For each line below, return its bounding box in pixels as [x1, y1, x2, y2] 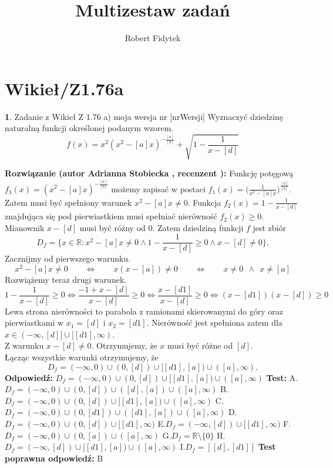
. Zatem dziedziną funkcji [152, 221, 244, 233]
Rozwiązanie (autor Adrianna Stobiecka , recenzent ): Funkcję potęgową [5, 167, 294, 179]
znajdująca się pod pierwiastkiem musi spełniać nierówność [5, 210, 217, 222]
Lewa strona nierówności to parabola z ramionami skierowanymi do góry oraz [5, 305, 283, 317]
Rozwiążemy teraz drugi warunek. [5, 273, 127, 286]
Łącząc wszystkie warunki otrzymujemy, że [5, 351, 159, 363]
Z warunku [5, 339, 44, 352]
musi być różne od [167, 339, 233, 352]
